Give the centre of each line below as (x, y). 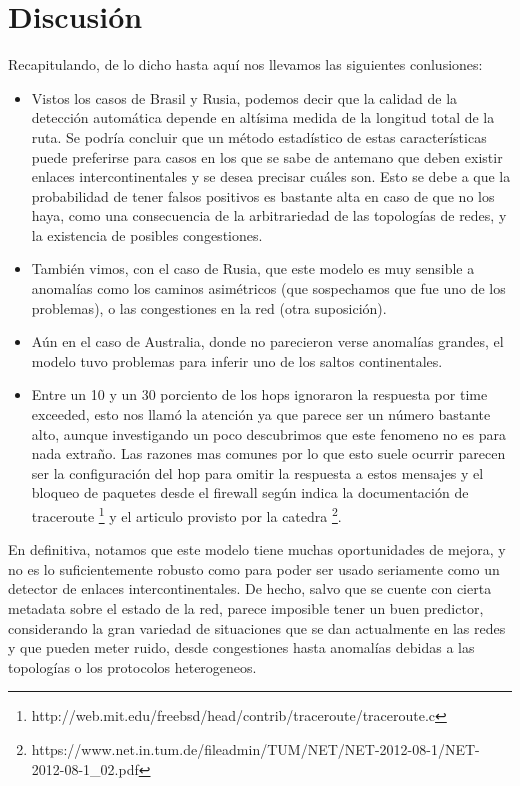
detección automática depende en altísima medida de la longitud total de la (263, 117)
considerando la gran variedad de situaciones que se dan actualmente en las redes (257, 627)
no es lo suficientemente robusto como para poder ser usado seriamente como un (254, 568)
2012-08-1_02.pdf (85, 768)
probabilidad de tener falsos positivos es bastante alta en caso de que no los (263, 195)
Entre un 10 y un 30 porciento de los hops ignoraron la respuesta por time (259, 394)
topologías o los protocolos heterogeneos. (132, 666)
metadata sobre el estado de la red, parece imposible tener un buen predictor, (246, 608)
